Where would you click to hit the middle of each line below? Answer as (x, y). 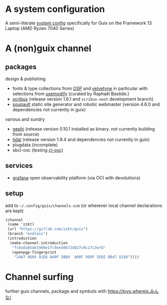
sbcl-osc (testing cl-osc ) (38, 150)
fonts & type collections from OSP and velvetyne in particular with (80, 88)
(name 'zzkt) (21, 225)
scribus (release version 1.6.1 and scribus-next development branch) (83, 99)
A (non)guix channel (48, 49)
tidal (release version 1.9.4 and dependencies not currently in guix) (81, 139)
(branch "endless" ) (28, 234)
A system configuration (55, 9)
